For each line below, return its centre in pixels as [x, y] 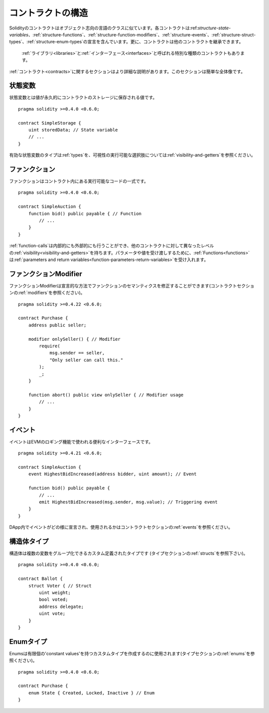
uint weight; [55, 592]
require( [50, 346]
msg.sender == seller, [77, 353]
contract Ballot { [41, 579]
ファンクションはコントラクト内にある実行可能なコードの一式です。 [79, 181]
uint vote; [52, 614]
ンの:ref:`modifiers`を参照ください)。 [47, 293]
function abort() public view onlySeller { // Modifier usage [106, 395]
